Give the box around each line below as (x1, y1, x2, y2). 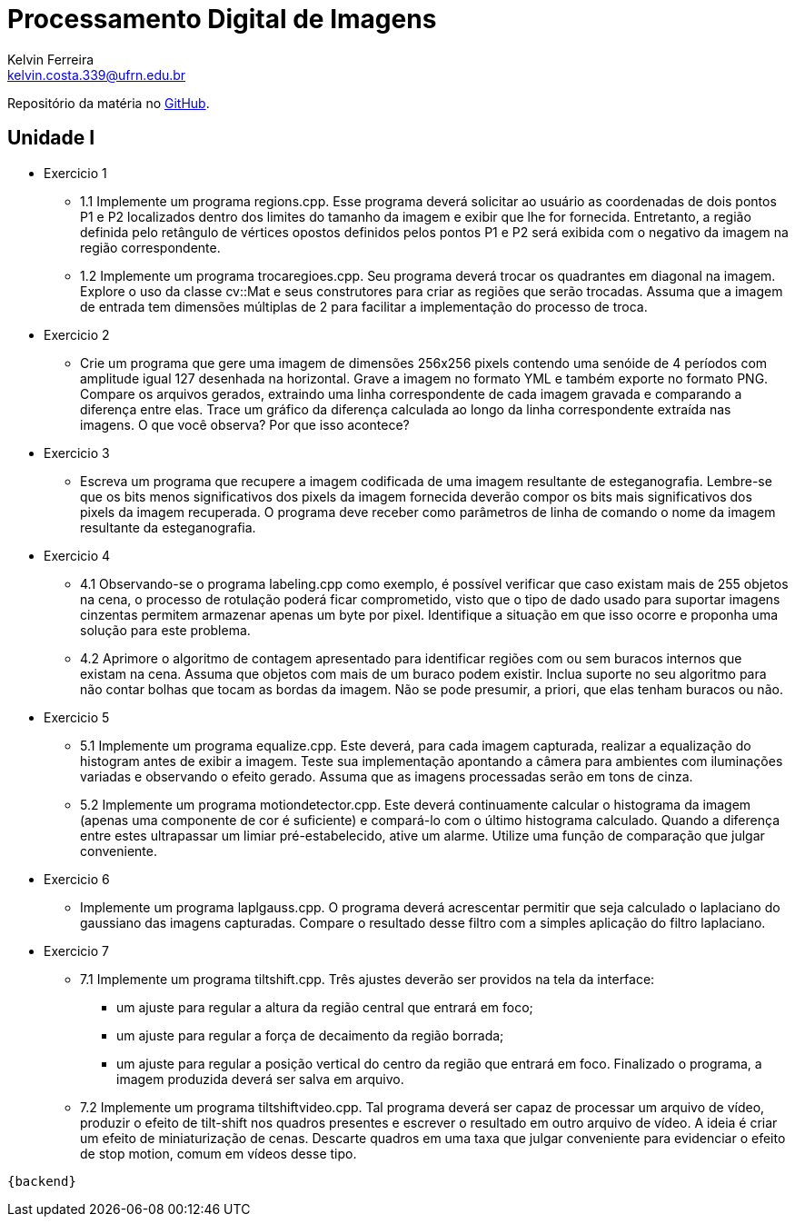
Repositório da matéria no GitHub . (7, 95, 210, 111)
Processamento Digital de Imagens (7, 4, 437, 35)
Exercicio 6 (44, 871, 110, 887)
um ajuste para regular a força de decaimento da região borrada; (116, 1027, 504, 1043)
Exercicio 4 (44, 547, 111, 563)
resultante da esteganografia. (80, 519, 256, 535)
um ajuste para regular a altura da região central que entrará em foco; (116, 999, 533, 1015)
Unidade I (7, 126, 95, 150)
